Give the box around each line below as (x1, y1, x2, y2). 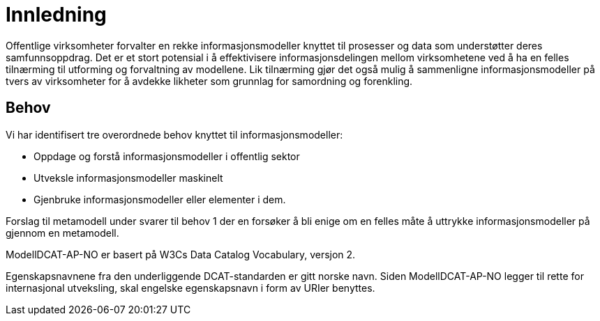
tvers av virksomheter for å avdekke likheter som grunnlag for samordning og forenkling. (6, 75, 413, 87)
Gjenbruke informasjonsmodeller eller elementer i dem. (33, 193, 286, 205)
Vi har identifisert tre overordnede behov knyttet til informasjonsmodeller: (6, 128, 343, 141)
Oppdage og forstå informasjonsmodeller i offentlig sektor (33, 150, 300, 162)
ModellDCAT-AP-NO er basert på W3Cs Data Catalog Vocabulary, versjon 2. (6, 248, 356, 260)
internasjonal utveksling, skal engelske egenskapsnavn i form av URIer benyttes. (6, 281, 375, 294)
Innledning (6, 3, 107, 26)
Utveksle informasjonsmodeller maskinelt (33, 171, 223, 184)
